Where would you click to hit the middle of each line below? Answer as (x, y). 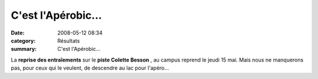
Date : (18, 33)
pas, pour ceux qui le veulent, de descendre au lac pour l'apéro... (90, 68)
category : (23, 40)
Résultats (69, 40)
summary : (24, 49)
